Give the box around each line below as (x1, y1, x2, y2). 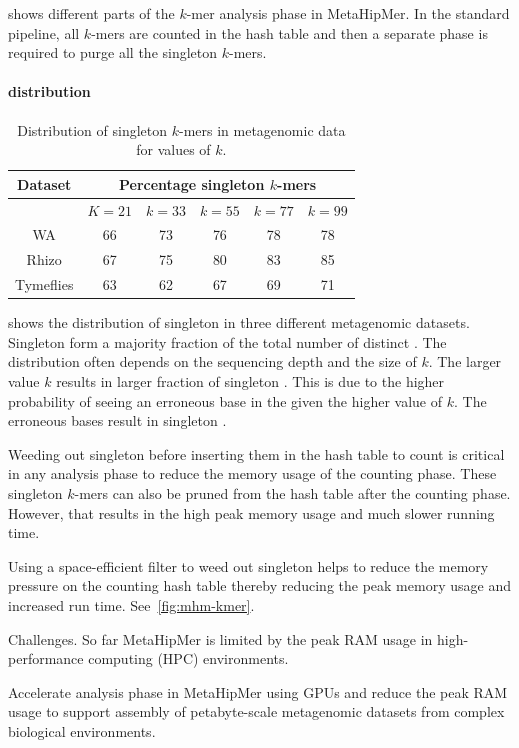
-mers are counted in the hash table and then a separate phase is (91, 22, 488, 43)
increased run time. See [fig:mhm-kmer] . (8, 594, 255, 615)
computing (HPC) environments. (88, 648, 289, 669)
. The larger (428, 351, 502, 372)
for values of (136, 139, 211, 160)
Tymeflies (15, 274, 74, 295)
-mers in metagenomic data (178, 119, 346, 140)
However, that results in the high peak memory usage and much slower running (8, 502, 495, 523)
